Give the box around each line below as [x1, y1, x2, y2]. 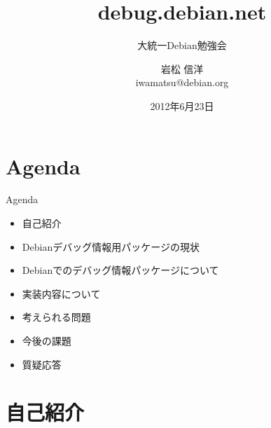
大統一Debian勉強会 [137, 38, 227, 53]
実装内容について [22, 286, 101, 301]
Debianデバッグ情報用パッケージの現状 [22, 239, 200, 254]
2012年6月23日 [150, 98, 214, 113]
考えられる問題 [22, 310, 91, 324]
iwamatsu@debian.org [135, 75, 229, 90]
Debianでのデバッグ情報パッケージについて [22, 263, 219, 277]
